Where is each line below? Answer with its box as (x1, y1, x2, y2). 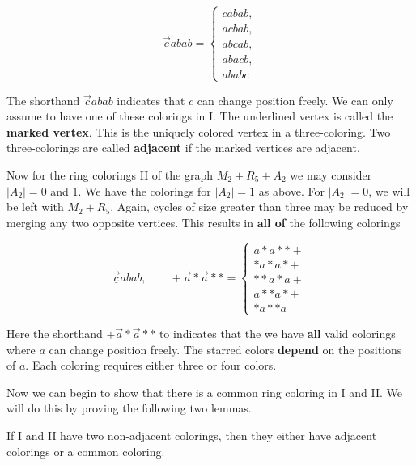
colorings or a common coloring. (6, 442, 165, 459)
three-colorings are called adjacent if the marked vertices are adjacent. (6, 139, 360, 156)
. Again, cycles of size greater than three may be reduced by (110, 198, 409, 215)
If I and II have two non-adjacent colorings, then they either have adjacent (6, 427, 377, 443)
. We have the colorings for (78, 182, 211, 199)
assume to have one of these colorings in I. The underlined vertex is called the (6, 108, 393, 125)
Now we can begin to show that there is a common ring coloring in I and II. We (6, 383, 403, 400)
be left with (6, 198, 64, 215)
